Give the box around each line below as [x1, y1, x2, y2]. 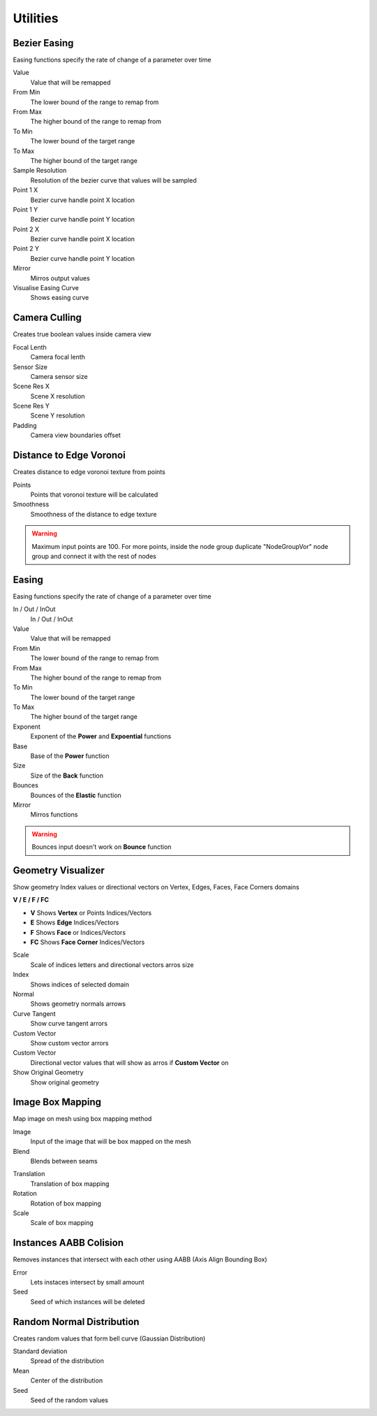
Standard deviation [13, 1347, 68, 1356]
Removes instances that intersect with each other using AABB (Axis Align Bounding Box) [13, 1255, 268, 1264]
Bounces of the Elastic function [30, 791, 121, 799]
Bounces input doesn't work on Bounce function [31, 843, 172, 851]
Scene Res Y [13, 402, 50, 410]
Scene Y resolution [30, 411, 85, 420]
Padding [13, 421, 38, 429]
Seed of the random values [30, 1396, 108, 1405]
